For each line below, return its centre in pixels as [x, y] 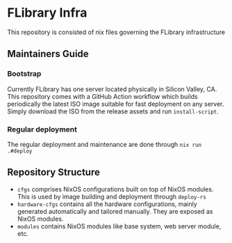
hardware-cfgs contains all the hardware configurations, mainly [107, 204]
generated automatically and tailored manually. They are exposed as [115, 211]
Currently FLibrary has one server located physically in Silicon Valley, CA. [112, 89]
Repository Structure [54, 172]
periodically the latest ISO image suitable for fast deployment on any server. [116, 104]
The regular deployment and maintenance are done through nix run [105, 144]
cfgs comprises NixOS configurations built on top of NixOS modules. [115, 189]
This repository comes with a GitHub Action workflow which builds [102, 96]
